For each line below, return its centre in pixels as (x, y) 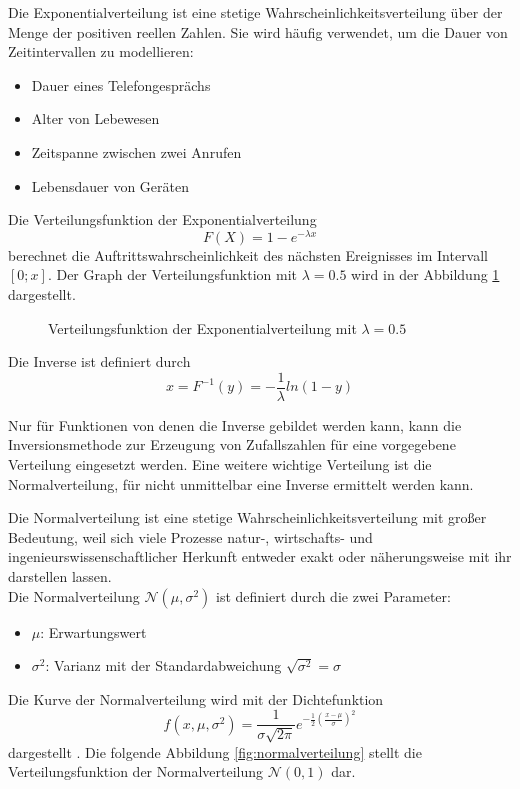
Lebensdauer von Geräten (110, 185)
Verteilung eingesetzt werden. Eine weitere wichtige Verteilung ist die (220, 464)
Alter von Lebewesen (95, 118)
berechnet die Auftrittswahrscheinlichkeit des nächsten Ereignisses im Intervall (248, 254)
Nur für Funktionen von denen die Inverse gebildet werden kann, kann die (235, 424)
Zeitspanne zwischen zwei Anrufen (136, 151)
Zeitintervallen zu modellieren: (101, 51)
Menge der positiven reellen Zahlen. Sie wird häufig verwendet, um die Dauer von (258, 31)
